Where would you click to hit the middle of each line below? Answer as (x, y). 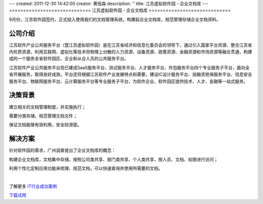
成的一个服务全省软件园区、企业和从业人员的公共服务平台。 (69, 59)
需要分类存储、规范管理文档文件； (43, 116)
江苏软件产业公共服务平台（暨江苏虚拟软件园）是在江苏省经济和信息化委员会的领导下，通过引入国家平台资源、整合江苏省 (131, 45)
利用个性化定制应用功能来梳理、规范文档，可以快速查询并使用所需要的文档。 (86, 168)
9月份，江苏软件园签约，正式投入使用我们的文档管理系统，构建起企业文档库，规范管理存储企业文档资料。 (115, 19)
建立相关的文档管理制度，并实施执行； (47, 107)
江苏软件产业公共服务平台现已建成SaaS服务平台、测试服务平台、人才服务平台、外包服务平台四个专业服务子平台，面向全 (129, 67)
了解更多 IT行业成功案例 (33, 186)
